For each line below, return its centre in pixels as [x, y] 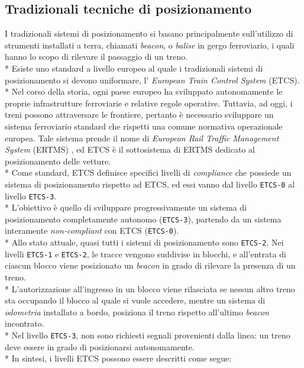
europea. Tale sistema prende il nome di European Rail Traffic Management [142, 138]
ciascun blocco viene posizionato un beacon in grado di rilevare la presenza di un [150, 265]
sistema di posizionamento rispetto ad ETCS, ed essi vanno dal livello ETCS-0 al [150, 184]
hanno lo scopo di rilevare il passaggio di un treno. [96, 57]
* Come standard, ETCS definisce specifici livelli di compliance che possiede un [148, 172]
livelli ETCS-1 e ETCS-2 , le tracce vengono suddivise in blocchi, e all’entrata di [145, 254]
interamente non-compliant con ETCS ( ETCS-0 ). [92, 230]
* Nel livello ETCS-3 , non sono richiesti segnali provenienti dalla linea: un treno [148, 335]
